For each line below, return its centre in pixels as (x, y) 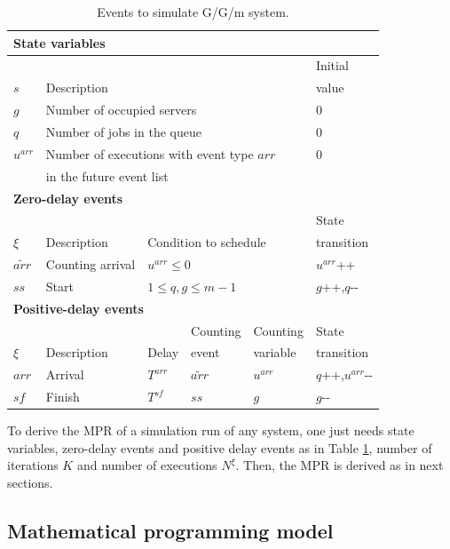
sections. (30, 482)
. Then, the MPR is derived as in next (339, 465)
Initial (332, 65)
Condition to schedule (207, 242)
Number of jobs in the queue (123, 131)
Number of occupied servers (121, 110)
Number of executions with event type (150, 153)
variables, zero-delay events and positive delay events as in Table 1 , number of (220, 447)
